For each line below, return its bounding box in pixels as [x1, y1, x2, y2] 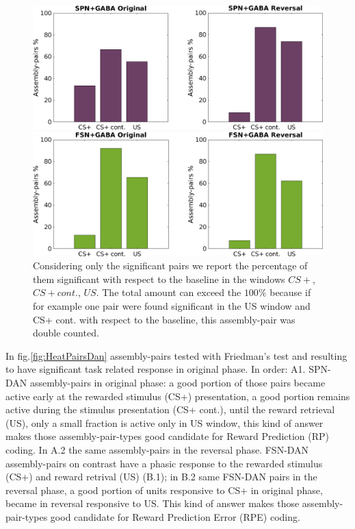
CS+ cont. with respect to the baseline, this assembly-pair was [33, 312, 295, 326]
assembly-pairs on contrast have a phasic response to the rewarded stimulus [5, 456, 323, 470]
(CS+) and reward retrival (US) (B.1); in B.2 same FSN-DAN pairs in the [5, 469, 317, 484]
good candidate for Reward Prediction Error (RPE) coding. [50, 509, 300, 524]
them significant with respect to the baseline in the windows [33, 271, 285, 286]
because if [269, 285, 311, 299]
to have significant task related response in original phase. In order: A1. [5, 362, 306, 376]
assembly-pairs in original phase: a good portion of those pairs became [29, 376, 326, 389]
